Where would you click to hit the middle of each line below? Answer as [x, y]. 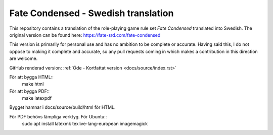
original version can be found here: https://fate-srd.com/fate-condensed [85, 35]
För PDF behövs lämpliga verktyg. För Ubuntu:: [58, 116]
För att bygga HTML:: [32, 77]
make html [33, 84]
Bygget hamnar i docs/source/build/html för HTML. [62, 107]
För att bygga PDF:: [30, 91]
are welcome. [24, 58]
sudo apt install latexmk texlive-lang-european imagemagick [85, 124]
